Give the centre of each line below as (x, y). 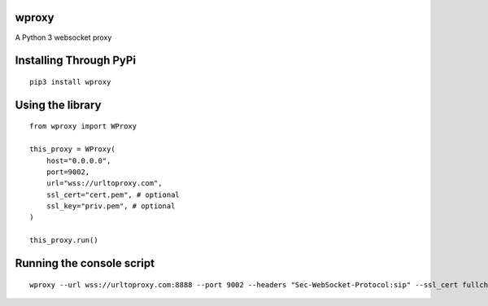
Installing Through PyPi (76, 61)
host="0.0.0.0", (78, 160)
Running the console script (85, 263)
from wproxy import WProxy (83, 127)
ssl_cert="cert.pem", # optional (113, 195)
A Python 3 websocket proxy (63, 37)
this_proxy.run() (64, 240)
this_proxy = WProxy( (72, 149)
